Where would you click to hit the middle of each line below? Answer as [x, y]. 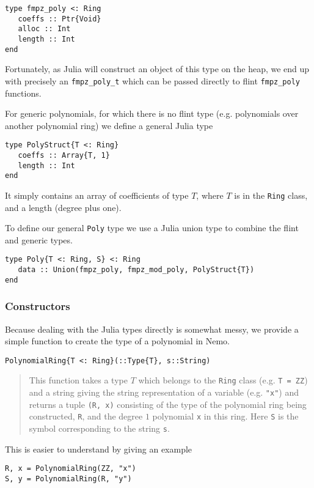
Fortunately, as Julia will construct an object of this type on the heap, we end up [157, 69]
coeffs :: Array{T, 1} [64, 155]
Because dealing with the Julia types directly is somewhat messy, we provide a [152, 329]
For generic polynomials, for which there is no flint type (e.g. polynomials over [152, 113]
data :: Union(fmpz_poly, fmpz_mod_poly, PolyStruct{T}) [136, 270]
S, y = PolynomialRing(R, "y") [68, 479]
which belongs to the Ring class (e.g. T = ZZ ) [223, 380]
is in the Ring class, [271, 195]
